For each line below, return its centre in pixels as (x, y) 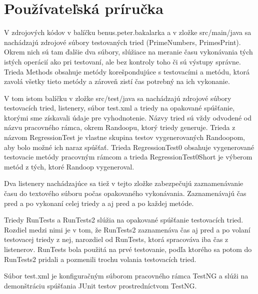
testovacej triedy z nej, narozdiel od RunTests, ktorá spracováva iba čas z (116, 239)
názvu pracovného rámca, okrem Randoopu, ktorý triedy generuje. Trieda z (120, 127)
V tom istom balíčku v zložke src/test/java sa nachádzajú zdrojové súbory (118, 98)
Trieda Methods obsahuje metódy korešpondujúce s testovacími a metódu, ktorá (127, 71)
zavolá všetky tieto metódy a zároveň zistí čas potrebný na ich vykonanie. (117, 81)
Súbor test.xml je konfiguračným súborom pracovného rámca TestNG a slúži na (126, 276)
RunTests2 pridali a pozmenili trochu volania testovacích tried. (100, 259)
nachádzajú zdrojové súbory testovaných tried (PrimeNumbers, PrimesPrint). (122, 42)
